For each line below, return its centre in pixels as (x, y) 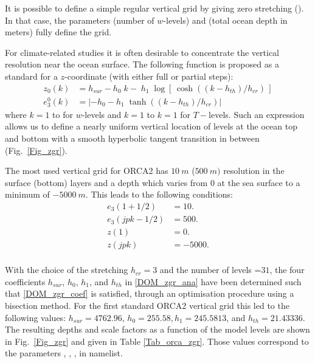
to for (63, 114)
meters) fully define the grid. (58, 32)
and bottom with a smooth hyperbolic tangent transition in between (132, 138)
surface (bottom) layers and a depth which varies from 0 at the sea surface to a (153, 182)
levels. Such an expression (257, 114)
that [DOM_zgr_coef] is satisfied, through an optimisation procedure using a (150, 293)
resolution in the (254, 171)
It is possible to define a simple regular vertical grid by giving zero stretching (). (154, 8)
